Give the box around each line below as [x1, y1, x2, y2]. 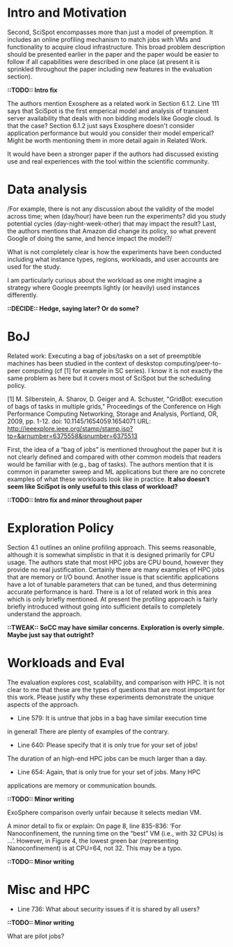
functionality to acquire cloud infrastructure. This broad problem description [7, 42, 225, 51]
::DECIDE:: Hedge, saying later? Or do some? [7, 304, 139, 313]
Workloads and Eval [7, 655, 125, 671]
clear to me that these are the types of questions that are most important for [7, 685, 225, 694]
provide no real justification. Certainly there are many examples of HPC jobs [7, 565, 225, 574]
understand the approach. [7, 609, 82, 618]
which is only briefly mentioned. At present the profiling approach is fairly [7, 595, 218, 603]
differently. [7, 290, 38, 299]
